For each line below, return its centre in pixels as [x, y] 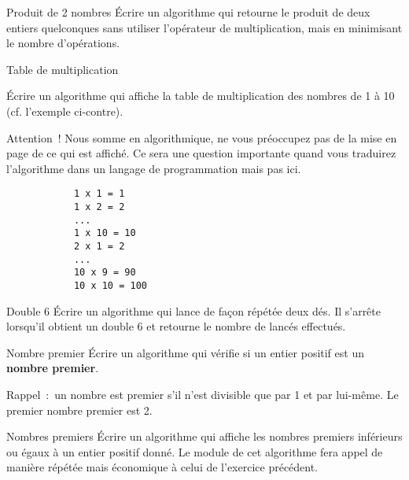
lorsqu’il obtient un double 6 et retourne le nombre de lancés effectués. [176, 326]
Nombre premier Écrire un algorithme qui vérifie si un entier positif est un [185, 352]
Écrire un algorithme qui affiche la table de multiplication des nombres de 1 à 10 [201, 96]
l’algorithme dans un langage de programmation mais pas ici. [154, 168]
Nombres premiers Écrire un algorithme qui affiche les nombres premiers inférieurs [204, 436]
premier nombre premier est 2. [79, 410]
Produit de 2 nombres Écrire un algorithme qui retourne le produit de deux [188, 12]
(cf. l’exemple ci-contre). [65, 111]
